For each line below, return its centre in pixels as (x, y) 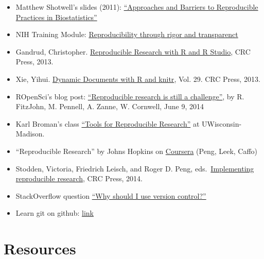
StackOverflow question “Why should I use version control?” (111, 195)
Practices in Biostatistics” (56, 17)
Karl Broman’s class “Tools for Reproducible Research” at (108, 123)
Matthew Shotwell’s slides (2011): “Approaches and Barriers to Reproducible (137, 7)
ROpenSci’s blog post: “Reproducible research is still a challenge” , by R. (130, 96)
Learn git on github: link (55, 213)
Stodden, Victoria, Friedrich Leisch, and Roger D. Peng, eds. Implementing (135, 168)
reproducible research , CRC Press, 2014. (79, 178)
